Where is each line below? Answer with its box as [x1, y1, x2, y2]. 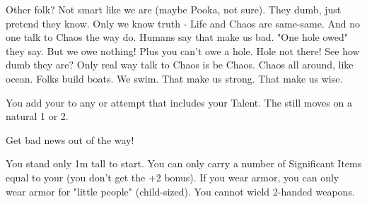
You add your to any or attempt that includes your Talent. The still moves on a [6, 95, 352, 109]
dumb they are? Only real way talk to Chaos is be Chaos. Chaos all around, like [6, 57, 354, 72]
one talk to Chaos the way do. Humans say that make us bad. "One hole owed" [6, 30, 349, 44]
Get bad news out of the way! [6, 132, 134, 147]
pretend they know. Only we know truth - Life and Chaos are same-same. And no [6, 16, 361, 30]
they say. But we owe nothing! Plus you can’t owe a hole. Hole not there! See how [6, 43, 360, 58]
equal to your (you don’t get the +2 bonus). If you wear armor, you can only [6, 169, 339, 184]
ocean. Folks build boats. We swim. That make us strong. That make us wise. [6, 71, 343, 85]
